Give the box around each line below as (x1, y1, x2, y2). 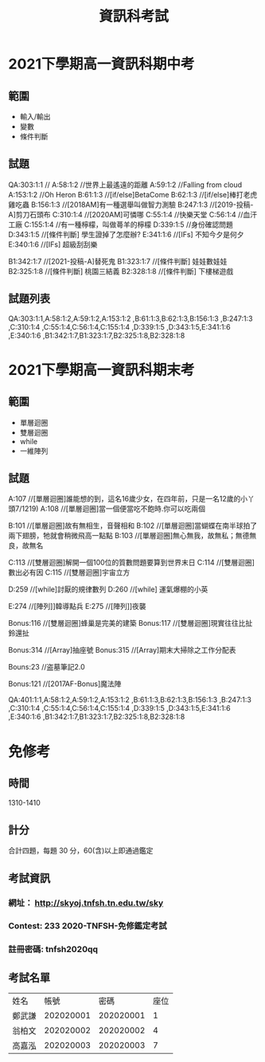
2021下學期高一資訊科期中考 (8, 55, 195, 73)
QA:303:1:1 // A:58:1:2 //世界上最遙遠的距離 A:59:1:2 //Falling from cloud (8, 180, 243, 189)
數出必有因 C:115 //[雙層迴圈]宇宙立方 (8, 568, 131, 577)
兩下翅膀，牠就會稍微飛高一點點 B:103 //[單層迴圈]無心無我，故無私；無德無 (8, 531, 257, 541)
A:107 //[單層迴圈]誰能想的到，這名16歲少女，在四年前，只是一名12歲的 (8, 494, 241, 504)
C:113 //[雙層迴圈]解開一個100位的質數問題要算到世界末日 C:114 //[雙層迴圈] (8, 558, 255, 568)
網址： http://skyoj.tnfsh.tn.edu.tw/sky (8, 897, 164, 908)
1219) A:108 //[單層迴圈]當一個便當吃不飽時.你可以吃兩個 (21, 504, 205, 513)
